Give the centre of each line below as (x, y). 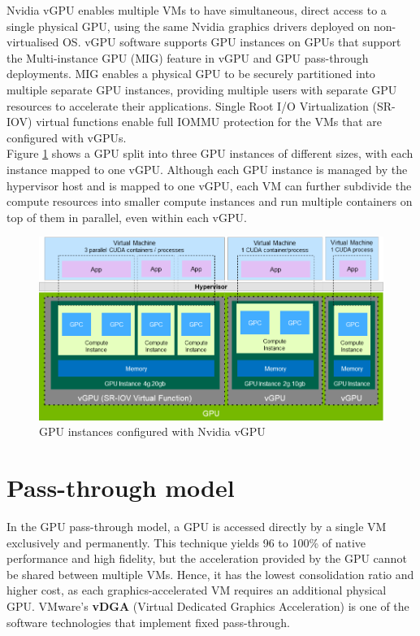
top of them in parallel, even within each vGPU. (127, 217)
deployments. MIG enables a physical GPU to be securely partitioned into (191, 74)
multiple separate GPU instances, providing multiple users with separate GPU (202, 89)
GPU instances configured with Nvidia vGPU (152, 431)
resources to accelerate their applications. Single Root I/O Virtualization (188, 105)
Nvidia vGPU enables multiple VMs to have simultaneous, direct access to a (197, 10)
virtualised (33, 42)
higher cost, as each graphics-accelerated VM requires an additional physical (197, 590)
